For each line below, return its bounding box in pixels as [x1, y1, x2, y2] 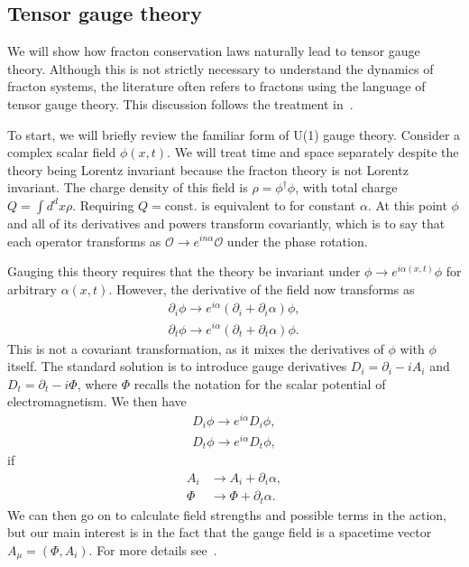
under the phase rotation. [226, 231, 368, 250]
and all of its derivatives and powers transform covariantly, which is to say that [7, 213, 446, 232]
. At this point [367, 195, 447, 214]
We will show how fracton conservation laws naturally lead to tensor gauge [7, 42, 420, 60]
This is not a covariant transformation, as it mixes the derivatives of [7, 339, 384, 358]
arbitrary [7, 279, 57, 298]
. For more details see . [88, 540, 217, 559]
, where [77, 374, 118, 393]
